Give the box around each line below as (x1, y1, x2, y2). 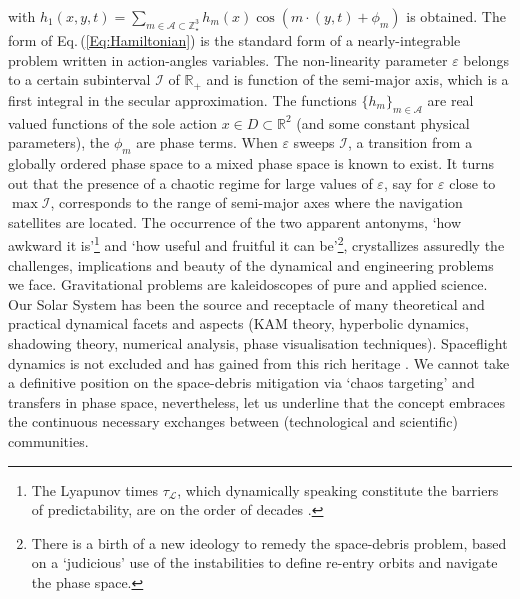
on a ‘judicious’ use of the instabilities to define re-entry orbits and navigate (31, 552, 498, 573)
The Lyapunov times (31, 479, 159, 500)
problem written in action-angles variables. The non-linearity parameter (8, 49, 448, 70)
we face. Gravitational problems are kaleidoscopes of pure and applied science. (8, 274, 488, 295)
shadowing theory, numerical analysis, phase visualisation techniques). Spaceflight (8, 333, 508, 354)
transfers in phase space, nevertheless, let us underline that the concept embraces (8, 391, 505, 412)
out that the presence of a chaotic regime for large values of (8, 172, 373, 193)
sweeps (293, 132, 335, 153)
